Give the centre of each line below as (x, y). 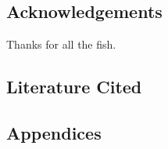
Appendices (54, 132)
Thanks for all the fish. (61, 44)
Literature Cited (74, 87)
